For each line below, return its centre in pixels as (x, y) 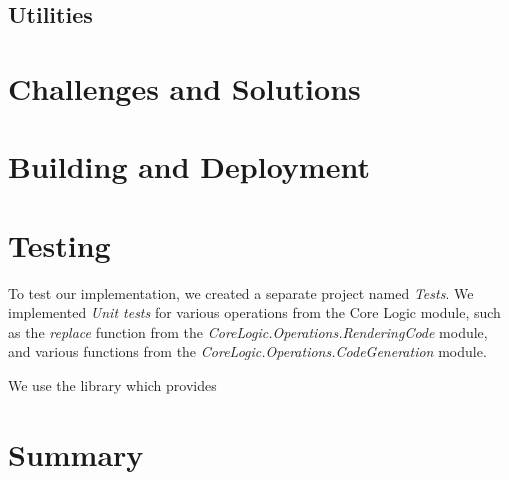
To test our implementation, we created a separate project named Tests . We (241, 292)
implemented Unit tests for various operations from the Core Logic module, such (254, 312)
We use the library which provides (112, 385)
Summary (76, 453)
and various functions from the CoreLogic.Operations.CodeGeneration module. (247, 351)
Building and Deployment (189, 166)
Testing (59, 244)
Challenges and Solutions (184, 87)
